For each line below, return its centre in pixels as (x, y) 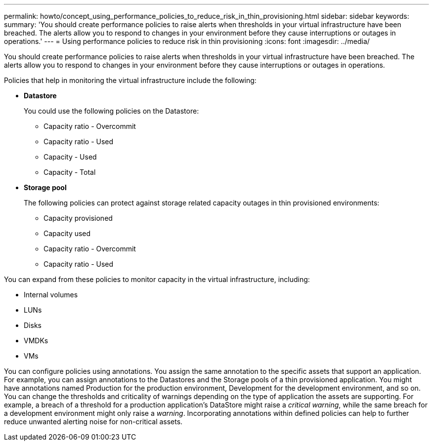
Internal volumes (51, 295)
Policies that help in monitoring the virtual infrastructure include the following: (130, 80)
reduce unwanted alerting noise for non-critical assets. (93, 422)
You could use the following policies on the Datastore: (111, 111)
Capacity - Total (70, 172)
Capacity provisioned (78, 218)
